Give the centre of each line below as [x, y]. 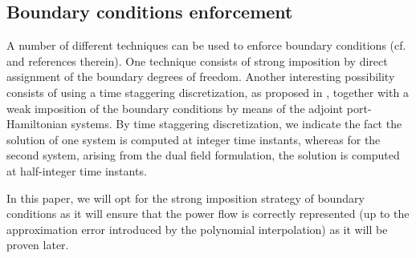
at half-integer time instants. [77, 170]
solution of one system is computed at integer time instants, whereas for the [194, 139]
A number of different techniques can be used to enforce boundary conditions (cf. [206, 45]
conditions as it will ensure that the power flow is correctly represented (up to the [208, 214]
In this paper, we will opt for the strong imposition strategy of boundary [186, 198]
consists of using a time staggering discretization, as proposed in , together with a [208, 92]
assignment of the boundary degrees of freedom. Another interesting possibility [201, 77]
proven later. [38, 245]
